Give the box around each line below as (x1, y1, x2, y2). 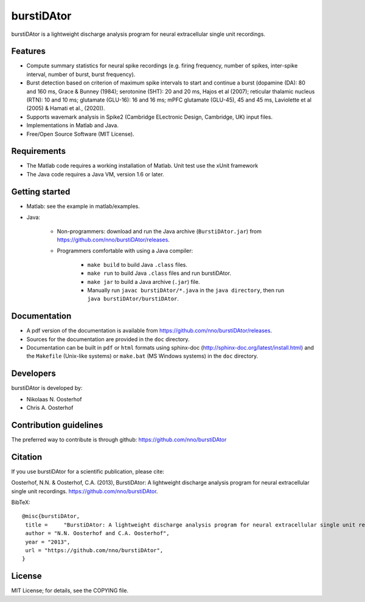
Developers (11, 368, 56, 379)
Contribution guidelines (11, 420, 103, 430)
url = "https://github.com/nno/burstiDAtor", (25, 547, 164, 553)
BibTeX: (11, 499, 30, 506)
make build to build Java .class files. (87, 261, 188, 268)
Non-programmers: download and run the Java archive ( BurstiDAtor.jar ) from (57, 227, 262, 235)
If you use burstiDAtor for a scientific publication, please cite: (11, 468, 164, 475)
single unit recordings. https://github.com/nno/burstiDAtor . (11, 487, 158, 495)
